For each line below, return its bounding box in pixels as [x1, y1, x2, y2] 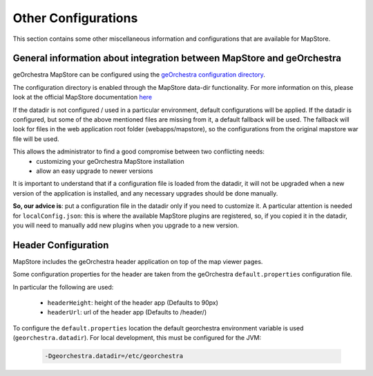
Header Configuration [12, 239, 109, 251]
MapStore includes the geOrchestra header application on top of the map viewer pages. [12, 257, 263, 265]
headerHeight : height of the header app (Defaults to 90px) [47, 299, 219, 307]
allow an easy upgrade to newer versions [36, 167, 153, 175]
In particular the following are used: [12, 283, 114, 291]
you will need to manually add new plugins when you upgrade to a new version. [12, 221, 240, 229]
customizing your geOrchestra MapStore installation [36, 157, 184, 165]
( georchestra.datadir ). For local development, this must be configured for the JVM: [12, 334, 262, 342]
